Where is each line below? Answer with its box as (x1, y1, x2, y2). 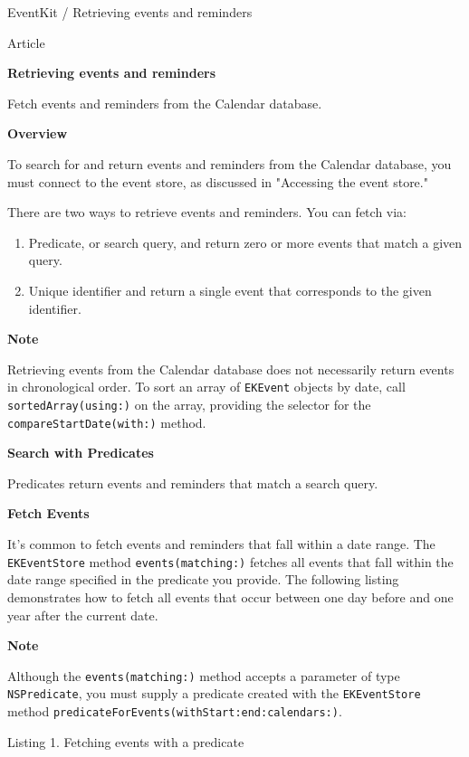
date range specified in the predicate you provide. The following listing (7, 570, 399, 589)
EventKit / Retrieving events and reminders (7, 3, 253, 21)
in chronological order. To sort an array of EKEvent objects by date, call (7, 377, 406, 396)
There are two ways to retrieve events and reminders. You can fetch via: (7, 203, 407, 222)
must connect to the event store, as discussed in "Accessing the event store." (7, 172, 428, 191)
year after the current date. (7, 605, 158, 624)
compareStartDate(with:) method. (7, 412, 206, 431)
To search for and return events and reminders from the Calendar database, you (7, 154, 452, 173)
